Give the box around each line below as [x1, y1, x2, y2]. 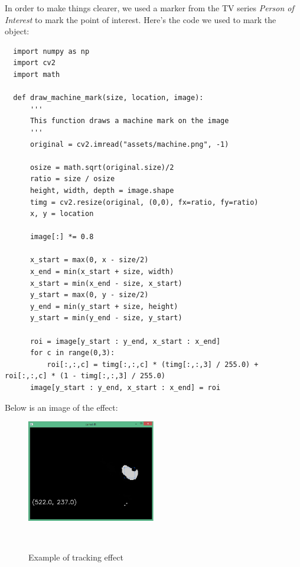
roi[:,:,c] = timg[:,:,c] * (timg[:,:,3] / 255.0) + [47, 360, 259, 369]
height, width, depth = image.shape [30, 186, 174, 195]
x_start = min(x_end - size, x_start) [30, 279, 182, 288]
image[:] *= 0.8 [30, 233, 94, 241]
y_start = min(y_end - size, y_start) [30, 314, 182, 323]
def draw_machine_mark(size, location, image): [13, 94, 204, 102]
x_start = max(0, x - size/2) [30, 256, 149, 265]
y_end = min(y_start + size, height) [30, 302, 178, 311]
